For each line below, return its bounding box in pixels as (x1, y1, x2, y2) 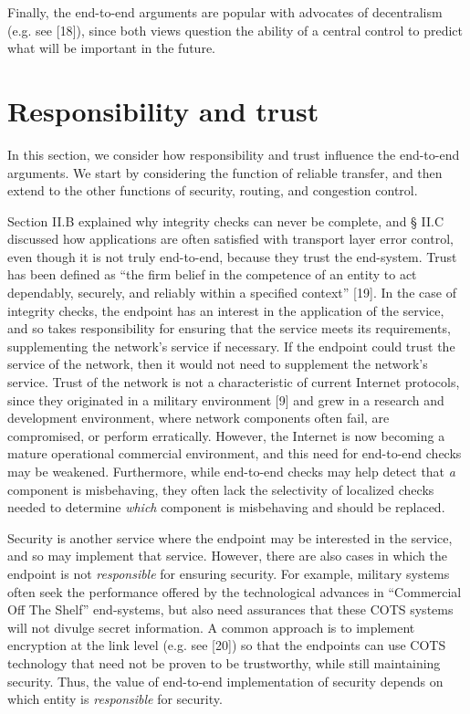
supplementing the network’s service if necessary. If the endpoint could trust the (7, 336, 455, 355)
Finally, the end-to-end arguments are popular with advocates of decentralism (7, 3, 443, 21)
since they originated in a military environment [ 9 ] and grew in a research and (7, 390, 444, 409)
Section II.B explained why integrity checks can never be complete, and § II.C (7, 211, 444, 230)
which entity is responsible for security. (7, 689, 223, 709)
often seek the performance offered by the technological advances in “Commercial (7, 582, 462, 601)
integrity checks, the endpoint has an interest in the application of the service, (7, 300, 444, 320)
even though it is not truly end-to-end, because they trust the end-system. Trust (7, 247, 457, 266)
